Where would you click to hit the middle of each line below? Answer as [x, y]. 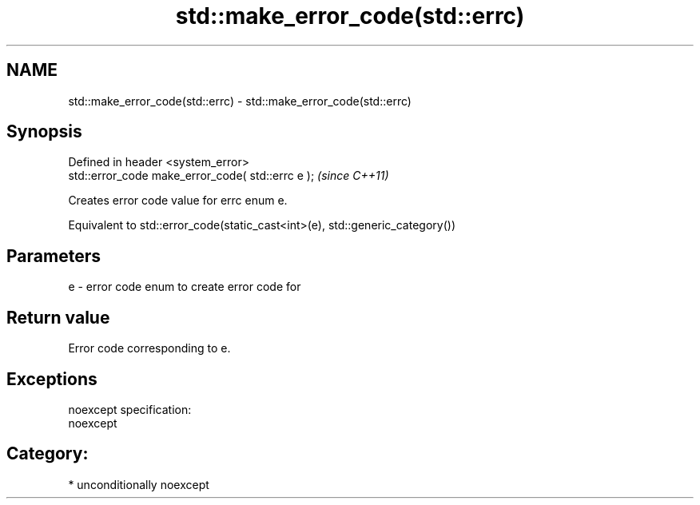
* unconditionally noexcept [139, 484]
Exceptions [52, 379]
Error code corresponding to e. [149, 348]
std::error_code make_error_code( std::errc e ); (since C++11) [229, 176]
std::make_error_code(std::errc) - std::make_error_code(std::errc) [240, 101]
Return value [58, 317]
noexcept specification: [130, 409]
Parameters [54, 256]
